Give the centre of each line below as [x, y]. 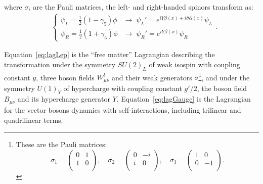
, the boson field [222, 88]
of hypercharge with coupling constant [123, 88]
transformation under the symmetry [60, 64]
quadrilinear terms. [34, 120]
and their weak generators [152, 77]
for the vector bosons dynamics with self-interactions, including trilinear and [123, 109]
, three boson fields [65, 77]
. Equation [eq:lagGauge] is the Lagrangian [184, 99]
